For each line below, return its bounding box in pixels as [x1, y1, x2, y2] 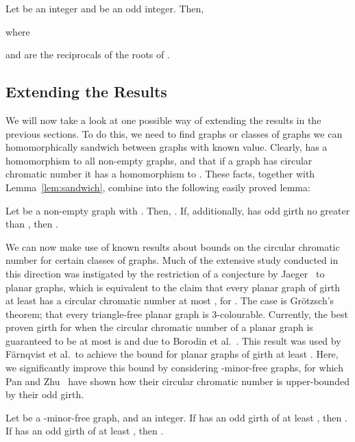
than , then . [5, 217, 59, 231]
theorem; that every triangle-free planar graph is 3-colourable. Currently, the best [5, 306, 348, 321]
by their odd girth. [5, 387, 84, 402]
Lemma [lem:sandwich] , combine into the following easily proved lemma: [5, 180, 310, 194]
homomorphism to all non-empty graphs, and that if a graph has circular [5, 153, 313, 167]
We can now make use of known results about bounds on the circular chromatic [5, 239, 340, 254]
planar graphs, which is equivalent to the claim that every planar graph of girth [5, 280, 341, 294]
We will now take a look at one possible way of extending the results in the [5, 112, 321, 127]
